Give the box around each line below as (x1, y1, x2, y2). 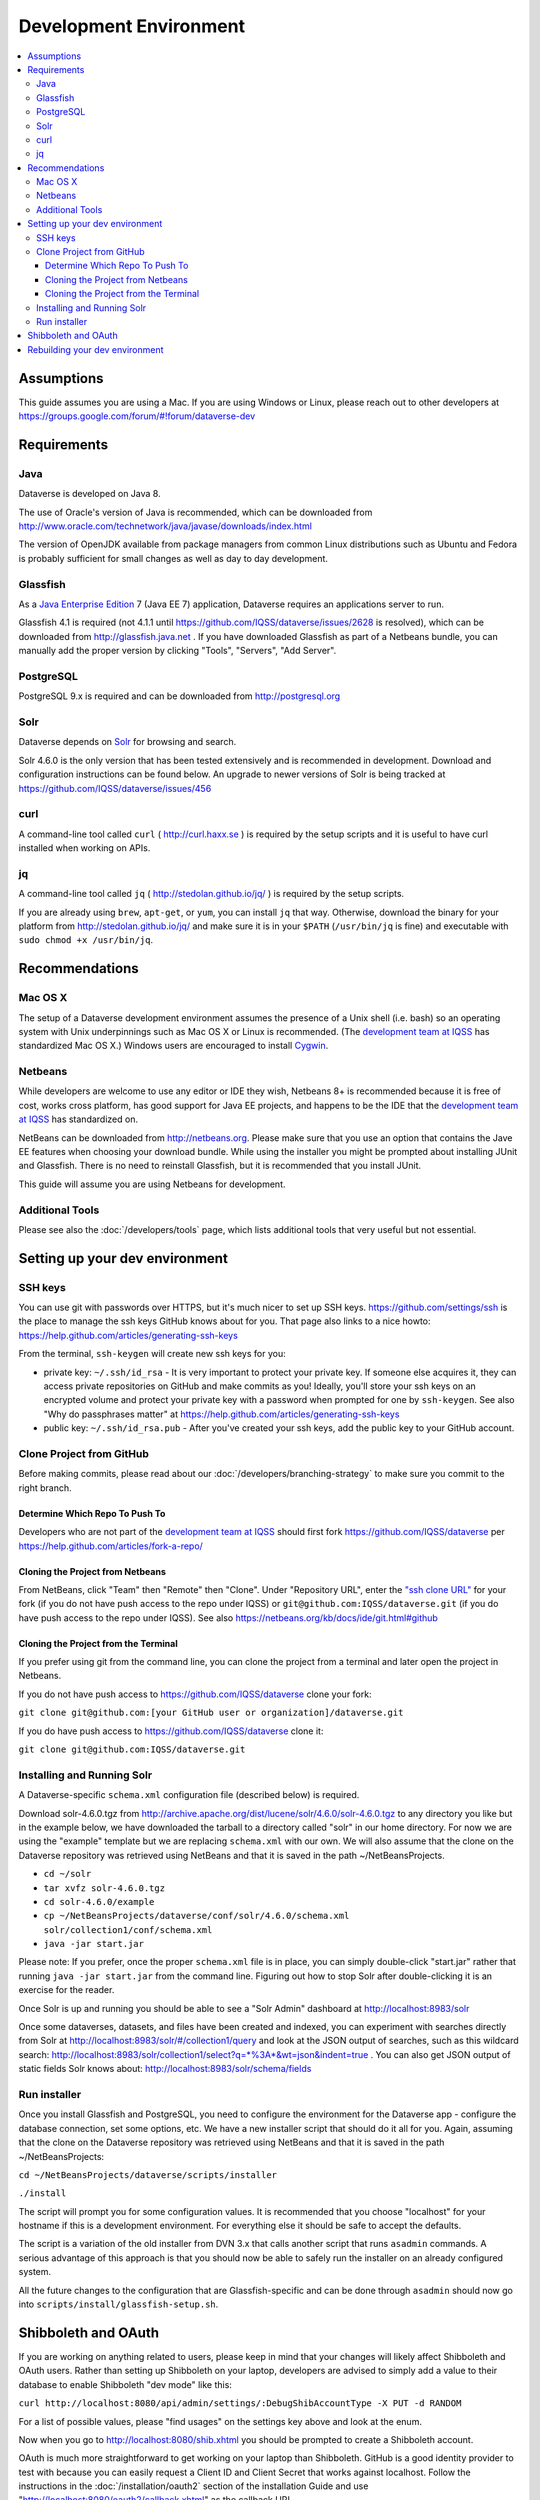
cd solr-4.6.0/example (43, 1896, 155, 1907)
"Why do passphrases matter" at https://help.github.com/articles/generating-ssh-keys (43, 1408, 400, 1420)
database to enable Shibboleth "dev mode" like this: (18, 2378, 232, 2390)
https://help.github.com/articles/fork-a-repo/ (18, 1540, 204, 1552)
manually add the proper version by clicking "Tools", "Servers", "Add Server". (18, 645, 337, 657)
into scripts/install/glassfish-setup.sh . (18, 2298, 219, 2310)
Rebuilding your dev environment (27, 343, 164, 355)
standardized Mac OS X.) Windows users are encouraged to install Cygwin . (18, 1040, 329, 1052)
